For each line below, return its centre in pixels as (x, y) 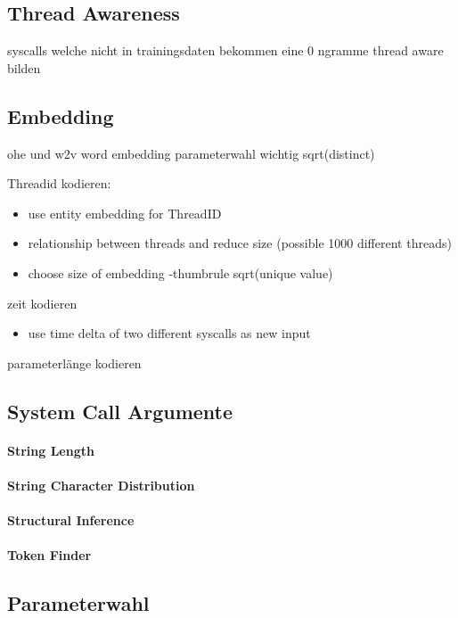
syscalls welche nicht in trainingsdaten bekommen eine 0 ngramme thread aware (225, 50)
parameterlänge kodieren (74, 363)
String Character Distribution (101, 485)
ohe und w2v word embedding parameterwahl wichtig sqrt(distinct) (191, 153)
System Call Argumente (120, 411)
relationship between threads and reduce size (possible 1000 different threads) (240, 243)
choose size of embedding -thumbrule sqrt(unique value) (180, 272)
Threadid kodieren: (59, 183)
